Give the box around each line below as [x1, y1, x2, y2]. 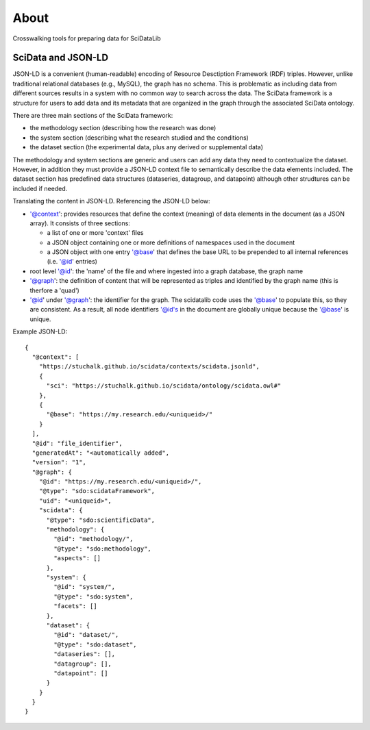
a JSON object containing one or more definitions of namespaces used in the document [47, 238, 295, 247]
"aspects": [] [53, 555, 101, 562]
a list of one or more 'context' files [47, 229, 144, 237]
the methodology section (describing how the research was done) [29, 124, 217, 132]
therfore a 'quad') [29, 286, 80, 294]
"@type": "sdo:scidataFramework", [38, 487, 156, 495]
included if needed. [12, 184, 68, 192]
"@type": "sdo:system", [53, 592, 134, 601]
